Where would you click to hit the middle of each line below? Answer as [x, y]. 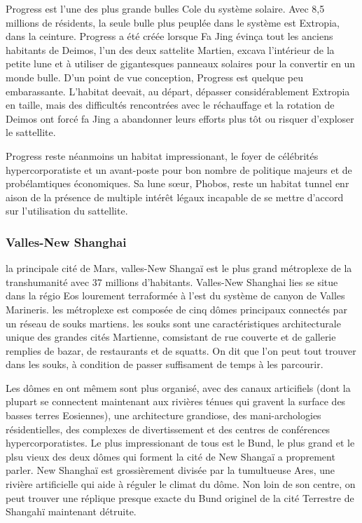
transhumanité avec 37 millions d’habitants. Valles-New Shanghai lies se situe [172, 281]
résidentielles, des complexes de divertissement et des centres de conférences [168, 429]
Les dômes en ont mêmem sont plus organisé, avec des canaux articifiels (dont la [178, 387]
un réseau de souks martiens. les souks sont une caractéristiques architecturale [173, 323]
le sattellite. [31, 132]
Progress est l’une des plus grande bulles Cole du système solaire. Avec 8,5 [165, 8]
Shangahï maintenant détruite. [71, 511]
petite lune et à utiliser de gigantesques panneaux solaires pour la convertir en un [181, 63]
